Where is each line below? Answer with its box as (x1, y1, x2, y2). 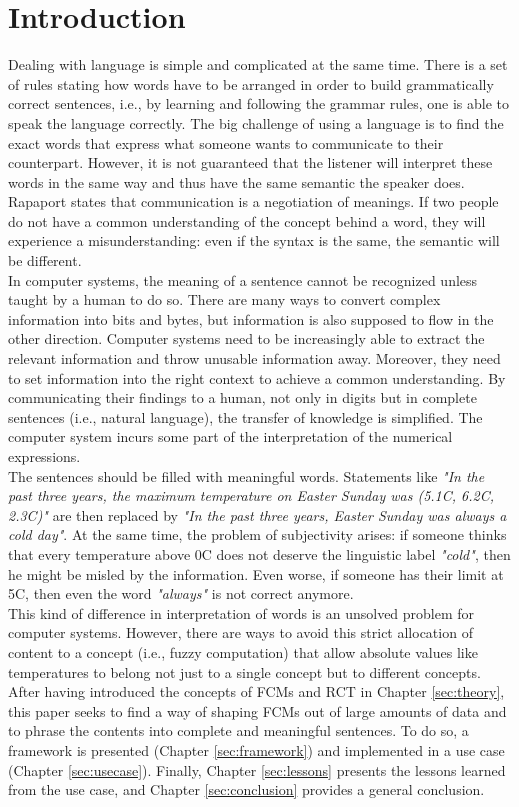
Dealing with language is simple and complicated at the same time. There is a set (8, 54, 508, 75)
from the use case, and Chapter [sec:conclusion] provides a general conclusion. (8, 779, 485, 800)
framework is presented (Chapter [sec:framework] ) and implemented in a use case (8, 739, 505, 760)
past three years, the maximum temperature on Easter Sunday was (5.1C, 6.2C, (8, 485, 495, 506)
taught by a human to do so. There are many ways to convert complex (8, 289, 441, 310)
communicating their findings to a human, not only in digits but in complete (8, 387, 477, 408)
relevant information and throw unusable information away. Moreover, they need (8, 348, 501, 369)
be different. (8, 250, 82, 271)
